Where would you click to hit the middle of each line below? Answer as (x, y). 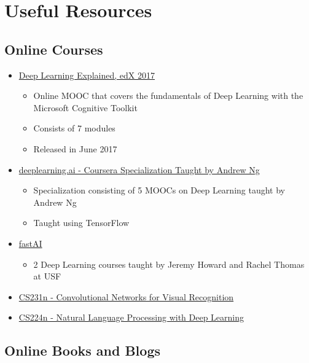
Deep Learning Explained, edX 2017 (87, 75)
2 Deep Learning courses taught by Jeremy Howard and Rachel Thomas (169, 264)
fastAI (30, 243)
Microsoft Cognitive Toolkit (85, 107)
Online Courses (54, 49)
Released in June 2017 (75, 148)
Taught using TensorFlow (81, 223)
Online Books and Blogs (82, 350)
